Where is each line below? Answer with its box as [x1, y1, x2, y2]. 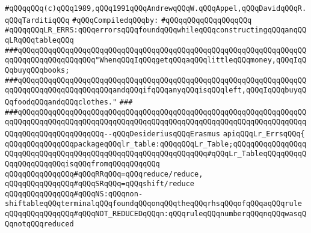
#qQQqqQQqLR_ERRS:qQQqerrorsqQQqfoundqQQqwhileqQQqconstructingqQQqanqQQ [5, 26, 307, 35]
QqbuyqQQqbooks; [5, 65, 70, 74]
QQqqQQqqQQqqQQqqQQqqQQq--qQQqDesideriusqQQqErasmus [5, 129, 220, 138]
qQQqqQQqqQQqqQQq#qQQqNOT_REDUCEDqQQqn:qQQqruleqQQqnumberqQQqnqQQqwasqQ [5, 210, 307, 219]
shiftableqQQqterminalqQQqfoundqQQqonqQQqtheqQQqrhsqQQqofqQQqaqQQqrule [5, 199, 302, 208]
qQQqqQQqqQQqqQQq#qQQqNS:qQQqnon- [5, 189, 143, 198]
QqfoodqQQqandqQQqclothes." [5, 97, 117, 106]
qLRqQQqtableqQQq [5, 35, 74, 44]
